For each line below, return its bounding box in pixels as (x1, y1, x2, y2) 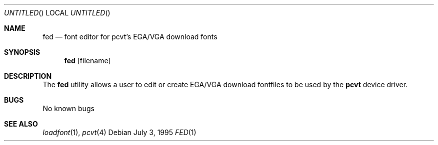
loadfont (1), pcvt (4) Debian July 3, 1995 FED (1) (42, 128, 196, 137)
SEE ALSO (4, 120, 38, 128)
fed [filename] (64, 56, 111, 65)
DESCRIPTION (4, 72, 52, 80)
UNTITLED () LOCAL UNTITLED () (4, 8, 110, 17)
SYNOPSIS (4, 48, 40, 56)
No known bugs (42, 104, 94, 113)
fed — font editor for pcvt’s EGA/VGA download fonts (42, 32, 217, 41)
